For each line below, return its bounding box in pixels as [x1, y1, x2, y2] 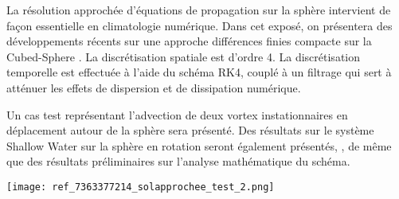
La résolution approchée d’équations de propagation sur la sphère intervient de [6, 2, 391, 18]
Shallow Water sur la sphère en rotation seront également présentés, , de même [6, 137, 392, 154]
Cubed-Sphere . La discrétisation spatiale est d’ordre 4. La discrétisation [6, 48, 361, 64]
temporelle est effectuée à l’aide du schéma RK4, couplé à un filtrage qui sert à [6, 64, 392, 80]
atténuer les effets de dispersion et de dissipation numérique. [6, 79, 301, 96]
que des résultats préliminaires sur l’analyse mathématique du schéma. [6, 153, 350, 170]
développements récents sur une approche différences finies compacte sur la [6, 33, 372, 49]
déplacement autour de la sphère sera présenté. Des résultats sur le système [6, 122, 374, 139]
